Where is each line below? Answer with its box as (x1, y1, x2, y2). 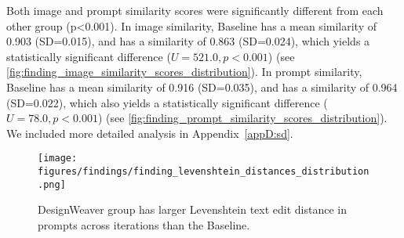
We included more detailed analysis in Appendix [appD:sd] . (6, 124, 293, 141)
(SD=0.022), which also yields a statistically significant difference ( (6, 94, 328, 110)
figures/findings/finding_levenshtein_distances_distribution (38, 166, 369, 177)
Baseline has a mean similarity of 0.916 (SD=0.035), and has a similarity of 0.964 (6, 78, 398, 95)
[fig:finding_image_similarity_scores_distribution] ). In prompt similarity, (6, 63, 362, 80)
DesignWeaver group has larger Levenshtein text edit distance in (38, 201, 348, 218)
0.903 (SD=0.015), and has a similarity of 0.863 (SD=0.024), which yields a (6, 33, 370, 49)
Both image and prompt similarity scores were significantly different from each (6, 2, 384, 18)
